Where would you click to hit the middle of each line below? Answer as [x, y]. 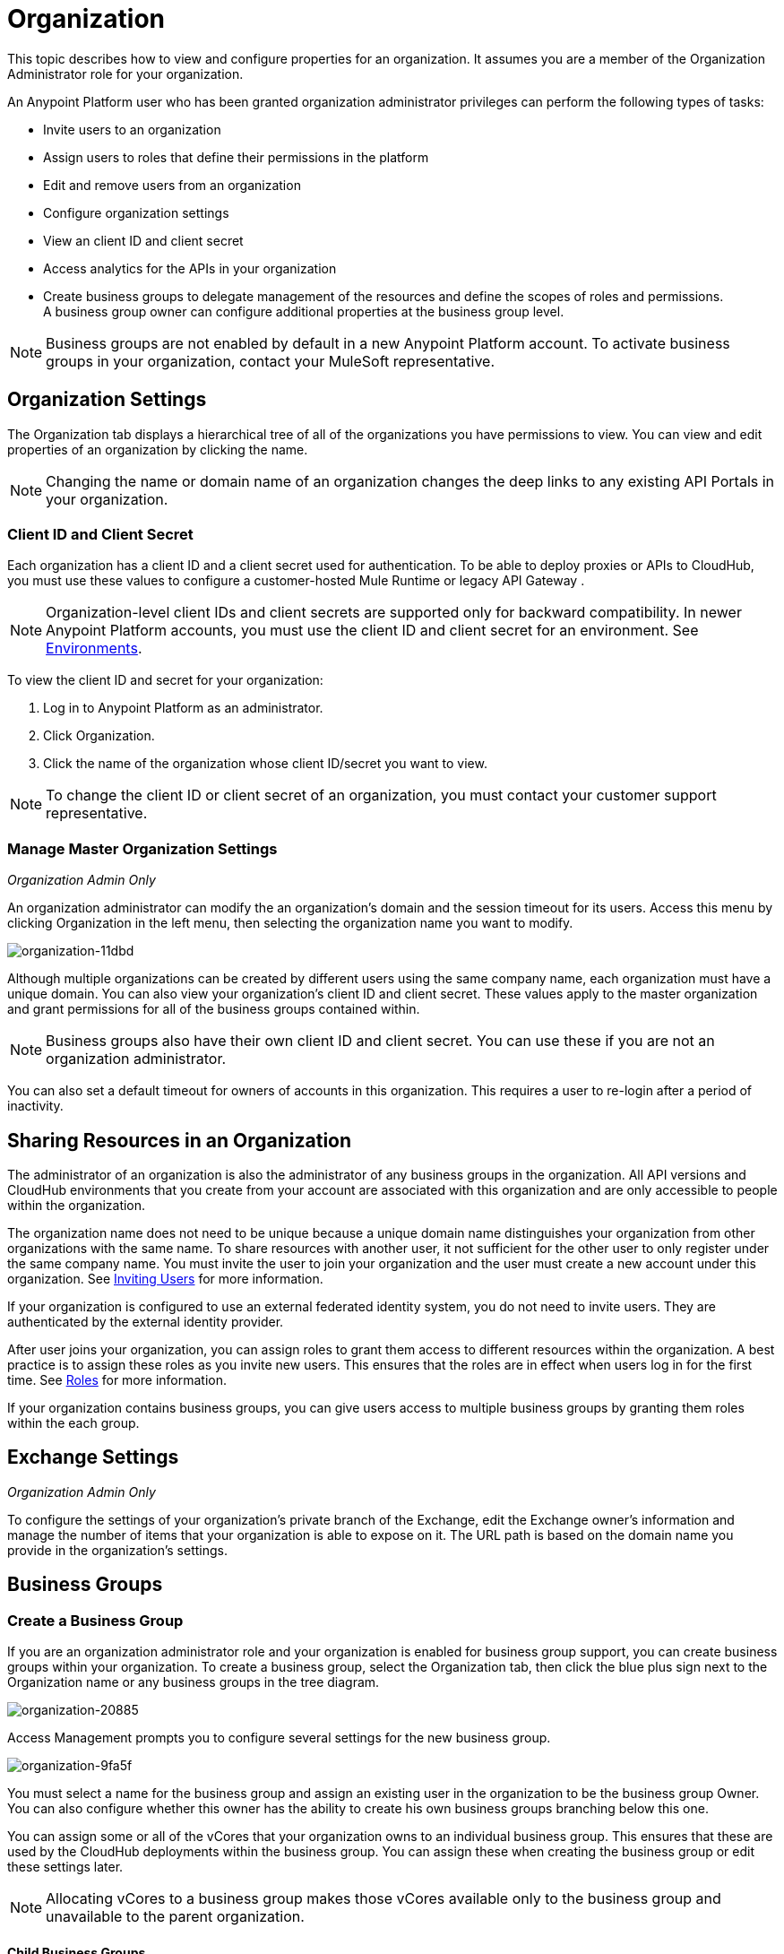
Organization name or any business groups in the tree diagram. [194, 1682]
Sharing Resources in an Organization [180, 1140]
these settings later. [65, 1867]
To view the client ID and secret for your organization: [165, 680]
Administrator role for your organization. [125, 73]
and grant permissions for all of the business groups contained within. [214, 1009]
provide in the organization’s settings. [118, 1550]
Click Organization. [99, 736]
